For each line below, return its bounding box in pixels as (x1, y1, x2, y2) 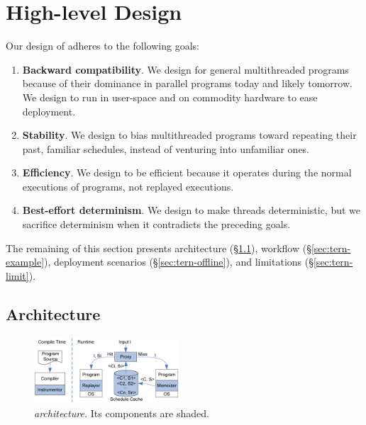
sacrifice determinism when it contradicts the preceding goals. (22, 217, 291, 232)
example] (6, 254, 45, 269)
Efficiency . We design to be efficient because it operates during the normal (22, 165, 352, 180)
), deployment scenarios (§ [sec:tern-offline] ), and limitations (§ (44, 254, 314, 269)
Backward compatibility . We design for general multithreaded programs (22, 62, 349, 76)
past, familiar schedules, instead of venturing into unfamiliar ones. (22, 141, 310, 156)
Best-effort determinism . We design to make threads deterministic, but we (22, 203, 361, 217)
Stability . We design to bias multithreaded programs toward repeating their (22, 127, 357, 142)
